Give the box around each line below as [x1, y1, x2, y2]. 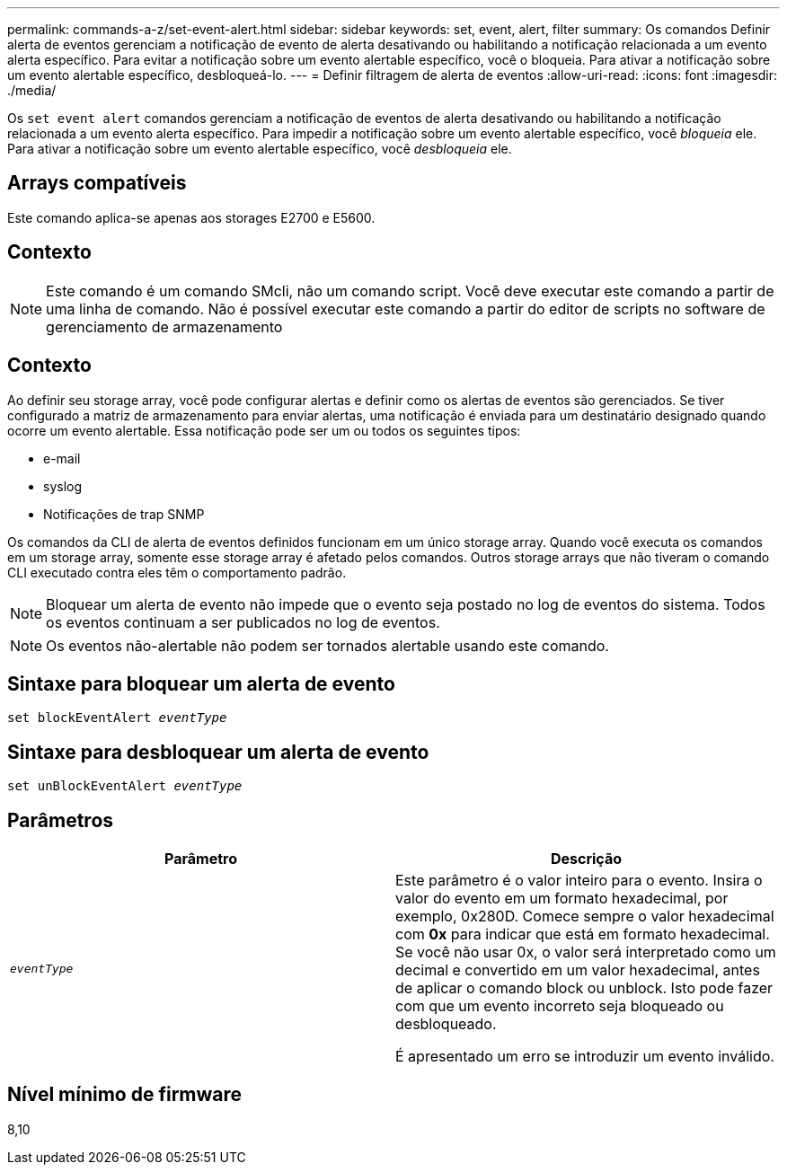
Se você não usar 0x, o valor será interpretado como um [395, 943, 776, 962]
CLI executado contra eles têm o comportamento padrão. [7, 564, 347, 580]
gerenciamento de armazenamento [46, 317, 283, 336]
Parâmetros [7, 808, 114, 832]
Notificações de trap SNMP [43, 506, 205, 522]
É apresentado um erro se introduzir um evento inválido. [395, 1047, 774, 1066]
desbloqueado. [395, 1015, 497, 1034]
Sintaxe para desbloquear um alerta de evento [7, 740, 429, 763]
